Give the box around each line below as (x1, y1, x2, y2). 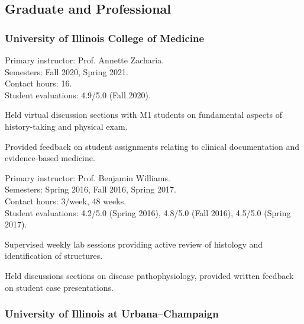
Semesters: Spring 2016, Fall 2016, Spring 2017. (5, 183, 176, 195)
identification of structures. (5, 249, 103, 262)
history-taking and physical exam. (5, 120, 128, 132)
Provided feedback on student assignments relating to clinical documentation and (5, 140, 299, 152)
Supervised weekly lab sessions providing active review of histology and (5, 238, 263, 250)
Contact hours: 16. (5, 77, 72, 89)
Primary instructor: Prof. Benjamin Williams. (5, 171, 170, 184)
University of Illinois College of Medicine (5, 30, 205, 45)
